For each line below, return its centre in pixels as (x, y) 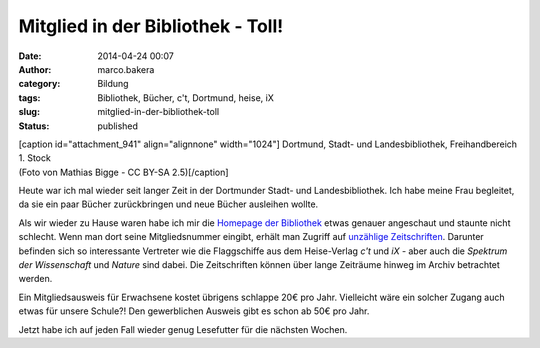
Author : (35, 69)
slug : (29, 112)
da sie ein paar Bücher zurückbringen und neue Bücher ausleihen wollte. (168, 204)
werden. (35, 279)
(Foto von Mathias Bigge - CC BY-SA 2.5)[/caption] (123, 172)
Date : (30, 56)
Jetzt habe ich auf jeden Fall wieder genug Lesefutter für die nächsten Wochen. (183, 329)
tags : (29, 97)
